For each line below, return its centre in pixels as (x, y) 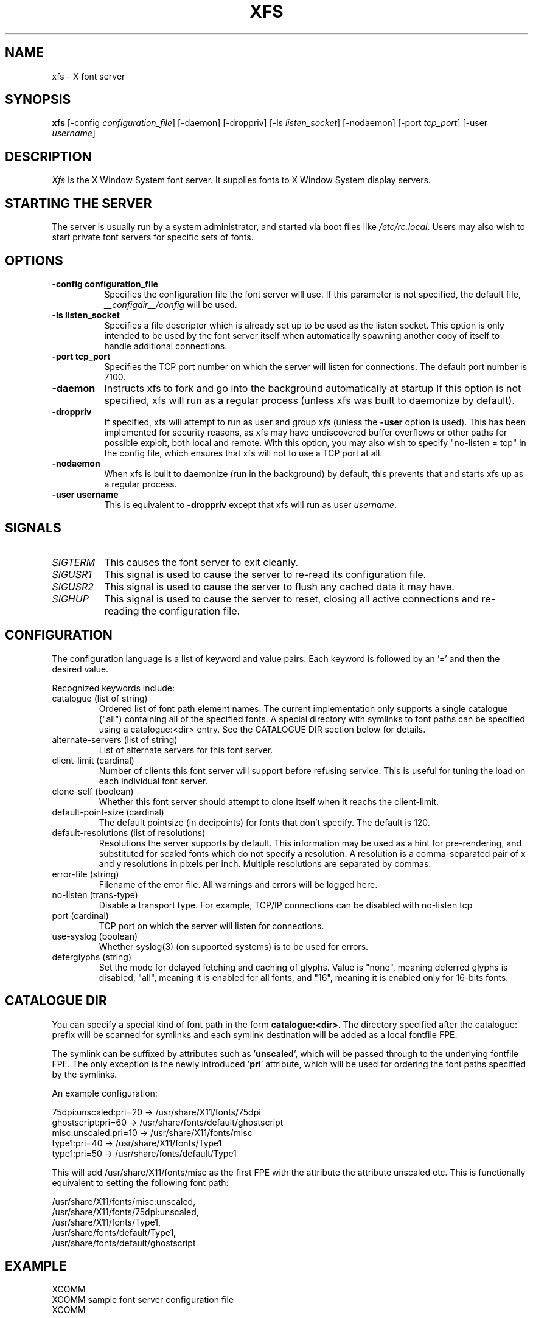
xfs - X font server (89, 76)
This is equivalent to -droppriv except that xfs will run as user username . (250, 504)
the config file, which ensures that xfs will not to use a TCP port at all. (243, 453)
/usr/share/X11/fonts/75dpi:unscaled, (125, 1212)
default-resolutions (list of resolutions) (129, 832)
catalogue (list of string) (100, 698)
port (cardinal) (80, 915)
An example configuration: (105, 1093)
